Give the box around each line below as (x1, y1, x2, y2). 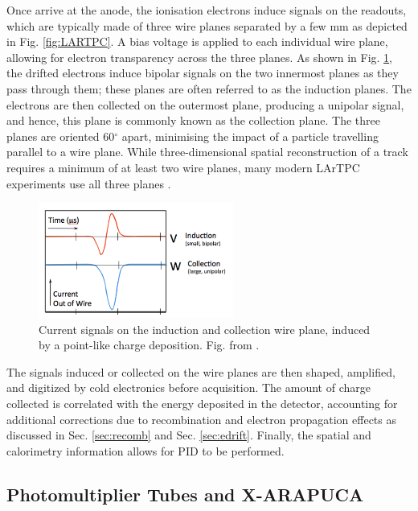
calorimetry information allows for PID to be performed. (6, 442, 285, 459)
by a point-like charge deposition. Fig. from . (39, 336, 260, 353)
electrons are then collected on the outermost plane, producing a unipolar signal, (6, 96, 404, 113)
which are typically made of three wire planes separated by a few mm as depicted (6, 17, 408, 34)
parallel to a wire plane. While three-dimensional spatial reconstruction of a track (6, 143, 408, 160)
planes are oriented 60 (6, 127, 115, 144)
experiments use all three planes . (6, 175, 171, 192)
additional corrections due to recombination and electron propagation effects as (6, 410, 396, 427)
